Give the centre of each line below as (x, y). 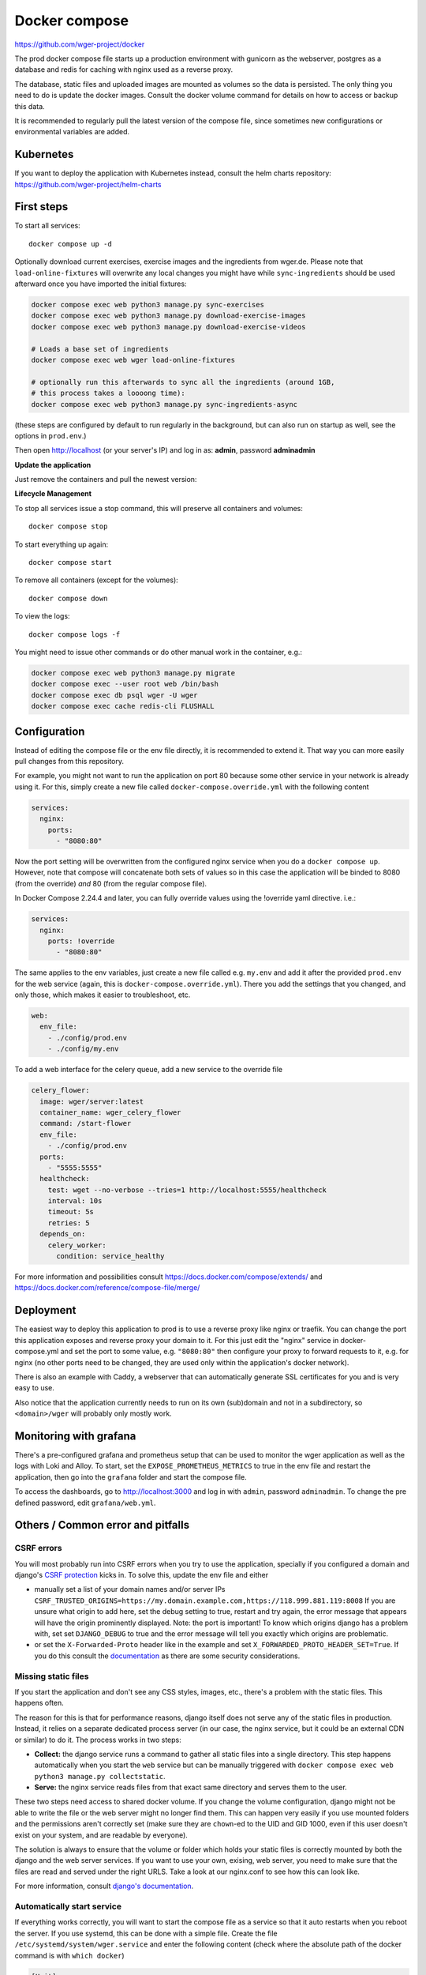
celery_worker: (77, 1245)
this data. (30, 106)
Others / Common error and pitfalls (102, 1525)
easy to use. (34, 1388)
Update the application (53, 465)
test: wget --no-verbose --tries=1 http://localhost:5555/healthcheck (187, 1190)
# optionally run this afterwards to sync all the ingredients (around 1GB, (183, 382)
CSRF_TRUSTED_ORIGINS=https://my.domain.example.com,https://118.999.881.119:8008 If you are (215, 1601)
